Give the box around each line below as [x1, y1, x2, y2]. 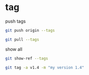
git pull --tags [5, 37, 39, 42]
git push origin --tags [5, 28, 55, 33]
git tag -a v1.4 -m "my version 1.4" [5, 65, 84, 70]
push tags [5, 18, 26, 24]
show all [5, 46, 23, 52]
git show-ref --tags [5, 56, 49, 61]
